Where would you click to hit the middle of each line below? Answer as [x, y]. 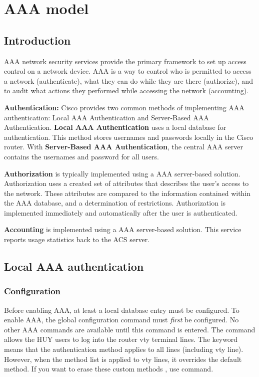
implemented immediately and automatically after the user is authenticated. [121, 212]
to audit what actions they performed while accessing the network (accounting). [126, 90]
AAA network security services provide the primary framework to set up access [125, 61]
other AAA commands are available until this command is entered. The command [130, 329]
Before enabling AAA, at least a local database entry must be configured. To [122, 310]
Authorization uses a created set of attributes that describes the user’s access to [126, 183]
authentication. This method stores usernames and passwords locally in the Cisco [129, 137]
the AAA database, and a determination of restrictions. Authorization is [115, 203]
